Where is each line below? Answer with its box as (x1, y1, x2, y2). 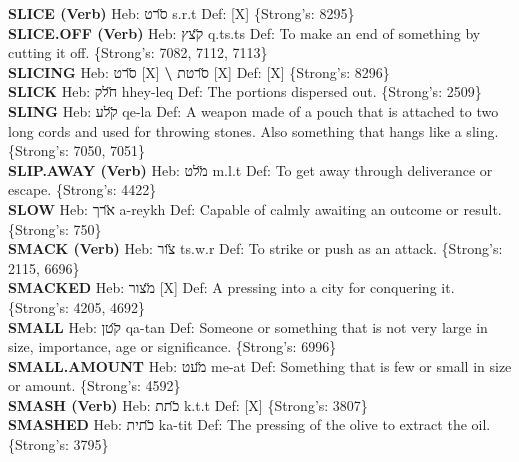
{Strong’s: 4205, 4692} (8, 296, 146, 317)
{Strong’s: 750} (8, 218, 102, 239)
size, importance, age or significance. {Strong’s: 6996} (8, 336, 337, 357)
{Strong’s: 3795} (8, 434, 109, 455)
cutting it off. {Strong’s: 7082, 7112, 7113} (8, 42, 268, 63)
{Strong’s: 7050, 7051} (8, 140, 146, 161)
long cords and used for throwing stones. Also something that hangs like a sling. (8, 120, 499, 141)
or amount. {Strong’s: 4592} (8, 375, 181, 396)
